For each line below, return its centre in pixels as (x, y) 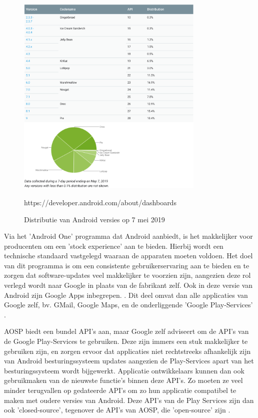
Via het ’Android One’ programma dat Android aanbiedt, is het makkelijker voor (128, 236)
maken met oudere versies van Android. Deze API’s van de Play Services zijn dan (129, 400)
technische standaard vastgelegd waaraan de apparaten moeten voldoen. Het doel (128, 256)
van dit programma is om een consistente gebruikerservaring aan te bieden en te (127, 265)
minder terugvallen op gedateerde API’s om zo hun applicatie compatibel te (120, 390)
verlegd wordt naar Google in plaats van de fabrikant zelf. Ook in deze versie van (128, 285)
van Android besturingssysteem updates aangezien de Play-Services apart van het (129, 361)
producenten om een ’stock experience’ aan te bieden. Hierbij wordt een (114, 246)
